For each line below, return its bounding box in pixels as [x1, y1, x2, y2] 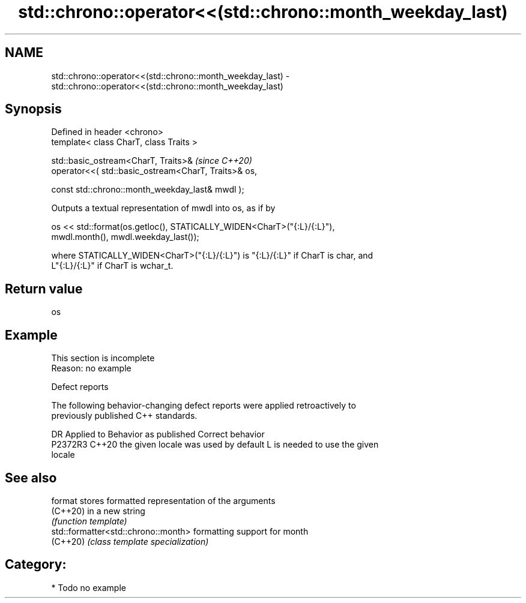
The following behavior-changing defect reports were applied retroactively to [51, 400, 356, 411]
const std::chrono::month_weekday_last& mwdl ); [51, 184, 244, 195]
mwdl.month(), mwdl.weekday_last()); [51, 232, 199, 242]
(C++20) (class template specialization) [51, 536, 209, 547]
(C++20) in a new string [51, 505, 145, 516]
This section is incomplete [51, 353, 155, 364]
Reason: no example [51, 363, 131, 374]
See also [5, 470, 57, 485]
